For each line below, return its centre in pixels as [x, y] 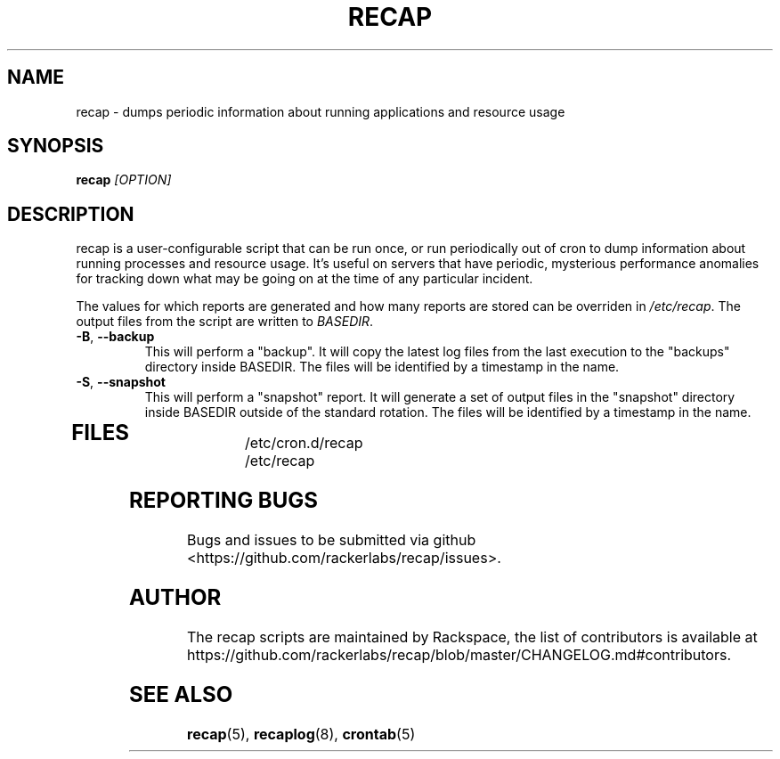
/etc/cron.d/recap [304, 443]
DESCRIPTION [71, 214]
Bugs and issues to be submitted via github [332, 540]
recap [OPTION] [124, 180]
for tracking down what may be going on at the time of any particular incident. [305, 279]
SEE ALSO [181, 694]
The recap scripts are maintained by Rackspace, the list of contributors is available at [472, 637]
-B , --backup [115, 337]
